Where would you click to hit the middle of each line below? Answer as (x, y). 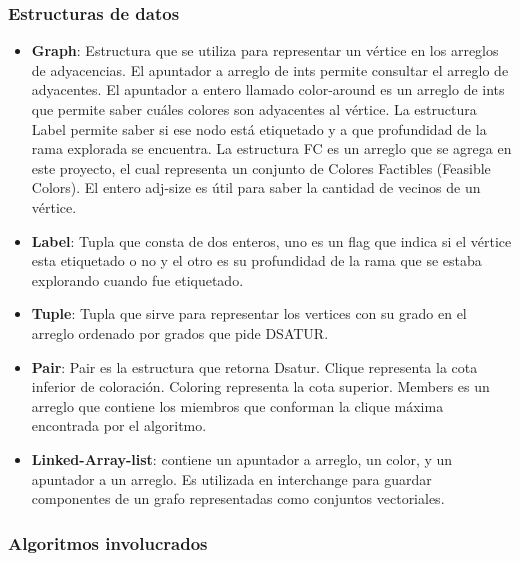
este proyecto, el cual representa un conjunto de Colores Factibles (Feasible (261, 167)
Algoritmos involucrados (108, 542)
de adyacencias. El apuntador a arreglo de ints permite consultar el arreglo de (270, 69)
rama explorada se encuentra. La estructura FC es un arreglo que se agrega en (271, 148)
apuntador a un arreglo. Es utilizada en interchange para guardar (231, 478)
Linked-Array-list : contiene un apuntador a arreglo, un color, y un (242, 458)
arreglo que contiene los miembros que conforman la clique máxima (237, 405)
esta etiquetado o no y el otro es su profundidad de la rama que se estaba (256, 260)
